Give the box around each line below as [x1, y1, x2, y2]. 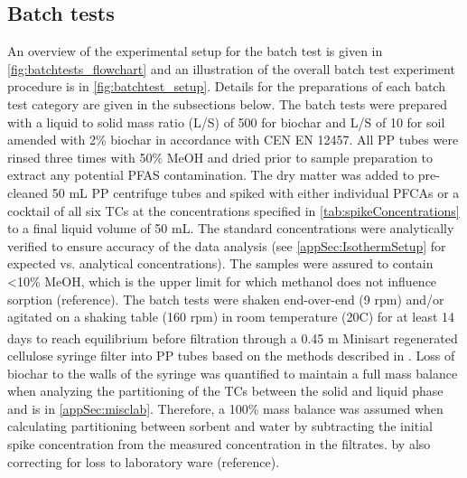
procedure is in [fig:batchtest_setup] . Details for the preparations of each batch [7, 77, 445, 96]
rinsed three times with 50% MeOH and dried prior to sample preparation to [7, 147, 434, 166]
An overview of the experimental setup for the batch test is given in [7, 42, 383, 61]
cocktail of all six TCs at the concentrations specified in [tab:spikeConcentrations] [7, 201, 460, 220]
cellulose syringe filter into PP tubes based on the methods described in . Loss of [7, 345, 455, 364]
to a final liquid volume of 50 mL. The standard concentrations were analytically [7, 219, 454, 238]
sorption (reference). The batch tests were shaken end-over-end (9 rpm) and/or [7, 289, 444, 308]
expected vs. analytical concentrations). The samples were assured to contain [7, 254, 434, 273]
